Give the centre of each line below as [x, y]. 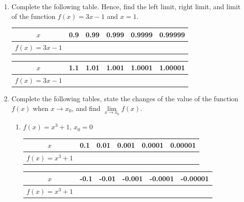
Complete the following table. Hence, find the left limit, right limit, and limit [126, 6]
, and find [86, 108]
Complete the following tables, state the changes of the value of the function [125, 99]
